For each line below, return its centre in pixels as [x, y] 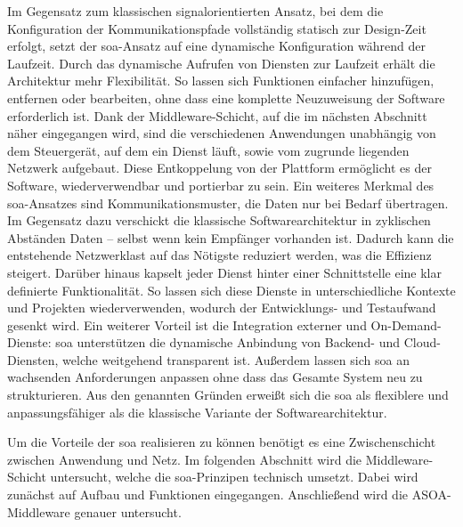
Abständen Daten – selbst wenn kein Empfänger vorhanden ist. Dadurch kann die [231, 237]
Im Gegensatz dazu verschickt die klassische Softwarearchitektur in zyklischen [219, 220]
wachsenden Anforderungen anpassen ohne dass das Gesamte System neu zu [215, 377]
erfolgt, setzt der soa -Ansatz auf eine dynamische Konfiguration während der [216, 46]
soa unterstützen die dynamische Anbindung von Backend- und [227, 342]
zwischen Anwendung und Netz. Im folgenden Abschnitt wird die [185, 459]
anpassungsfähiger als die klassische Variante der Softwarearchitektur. [197, 412]
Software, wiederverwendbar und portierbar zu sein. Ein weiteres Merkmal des [221, 185]
